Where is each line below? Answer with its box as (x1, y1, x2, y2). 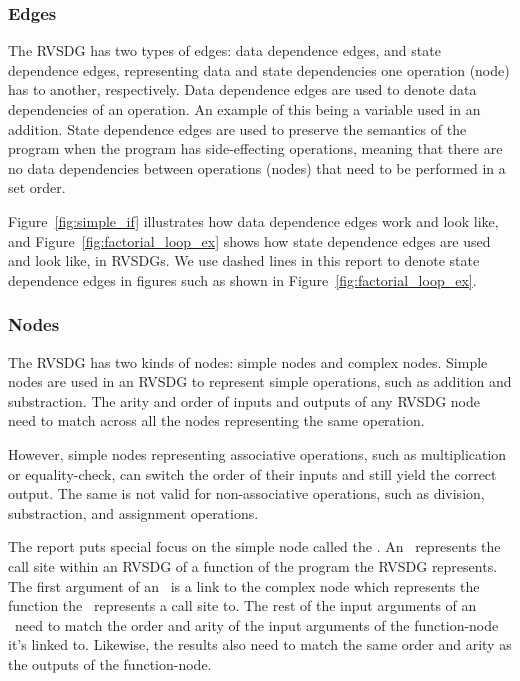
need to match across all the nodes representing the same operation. (8, 410, 425, 431)
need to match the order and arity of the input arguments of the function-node (14, 614, 499, 635)
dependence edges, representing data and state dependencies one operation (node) (8, 59, 510, 80)
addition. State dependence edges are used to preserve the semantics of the (8, 118, 467, 139)
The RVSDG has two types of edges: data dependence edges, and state (8, 40, 441, 61)
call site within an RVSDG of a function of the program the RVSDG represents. (8, 555, 498, 576)
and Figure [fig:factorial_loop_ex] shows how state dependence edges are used (8, 230, 491, 251)
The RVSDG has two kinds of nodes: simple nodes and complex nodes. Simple (8, 351, 488, 372)
